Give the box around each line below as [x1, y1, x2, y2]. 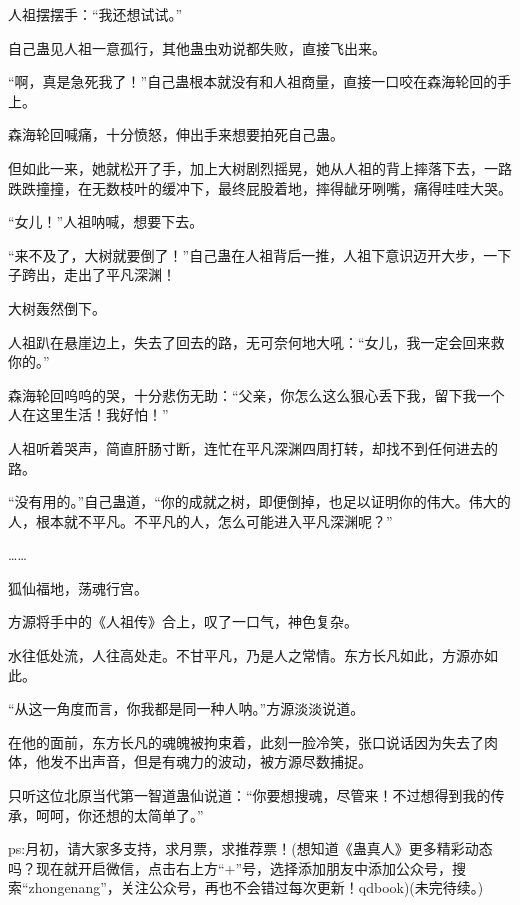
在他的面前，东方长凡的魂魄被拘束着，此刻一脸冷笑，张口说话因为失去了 [8, 731, 484, 752]
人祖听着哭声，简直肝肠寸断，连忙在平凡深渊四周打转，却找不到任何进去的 [8, 437, 498, 458]
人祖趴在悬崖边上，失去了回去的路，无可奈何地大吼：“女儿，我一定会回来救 [8, 331, 505, 352]
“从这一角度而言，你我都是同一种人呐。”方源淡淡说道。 [8, 698, 365, 719]
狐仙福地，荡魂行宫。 [8, 577, 148, 598]
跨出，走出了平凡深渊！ [21, 264, 176, 285]
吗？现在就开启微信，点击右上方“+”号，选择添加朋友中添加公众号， [8, 857, 453, 878]
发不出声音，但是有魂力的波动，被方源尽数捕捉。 [49, 751, 372, 772]
